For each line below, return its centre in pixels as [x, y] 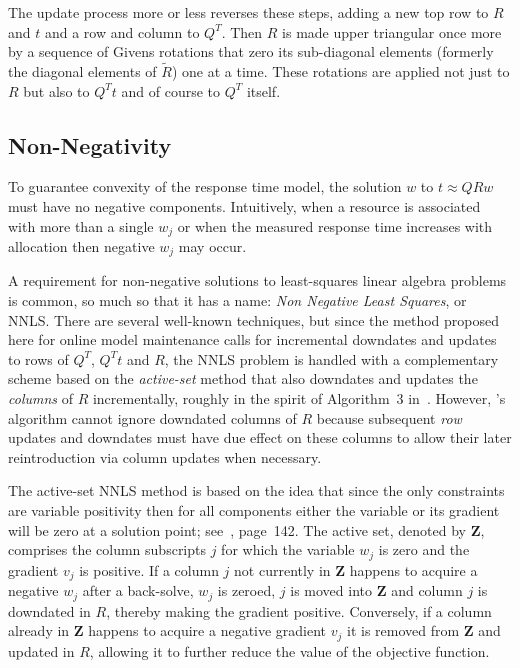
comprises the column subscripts [107, 549]
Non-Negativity [90, 144]
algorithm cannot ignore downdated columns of [152, 417]
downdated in [49, 610]
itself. [263, 90]
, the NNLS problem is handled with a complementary [331, 358]
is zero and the [424, 549]
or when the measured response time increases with [335, 225]
